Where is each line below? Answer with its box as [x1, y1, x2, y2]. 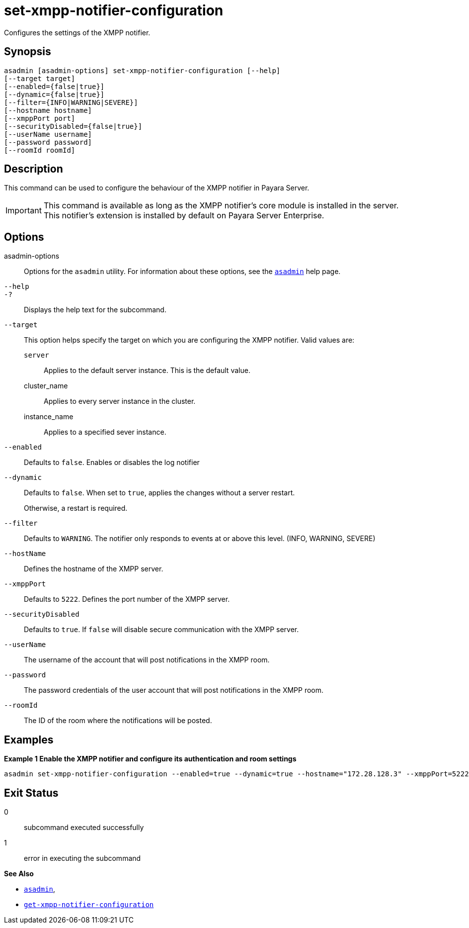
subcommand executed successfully [24, 823, 144, 832]
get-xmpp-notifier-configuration [24, 900, 154, 909]
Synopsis [4, 45, 51, 58]
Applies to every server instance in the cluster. [44, 397, 196, 406]
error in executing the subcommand [24, 853, 141, 862]
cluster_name [24, 381, 68, 390]
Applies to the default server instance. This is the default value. [44, 366, 250, 375]
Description [4, 163, 63, 176]
